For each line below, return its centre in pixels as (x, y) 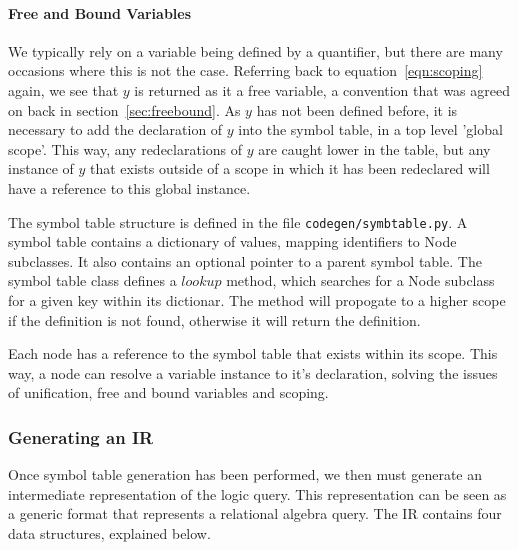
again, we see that (63, 89)
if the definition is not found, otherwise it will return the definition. (214, 319)
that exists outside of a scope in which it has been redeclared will (290, 168)
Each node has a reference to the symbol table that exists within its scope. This (253, 353)
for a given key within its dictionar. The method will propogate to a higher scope (257, 299)
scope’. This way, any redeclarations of (125, 148)
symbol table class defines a (92, 280)
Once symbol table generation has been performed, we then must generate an (245, 474)
